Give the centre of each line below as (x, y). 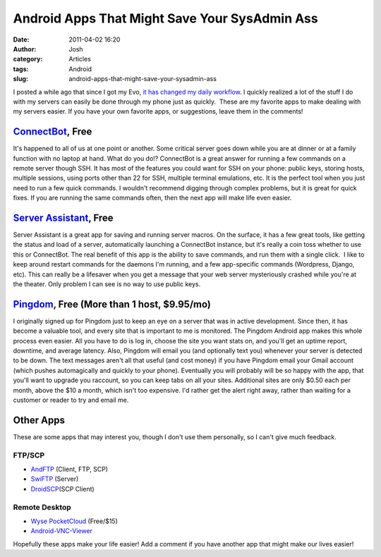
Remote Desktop (42, 507)
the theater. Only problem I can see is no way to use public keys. (107, 284)
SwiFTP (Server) (55, 479)
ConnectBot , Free (53, 131)
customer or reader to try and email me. (71, 400)
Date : (21, 39)
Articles (80, 59)
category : (28, 59)
